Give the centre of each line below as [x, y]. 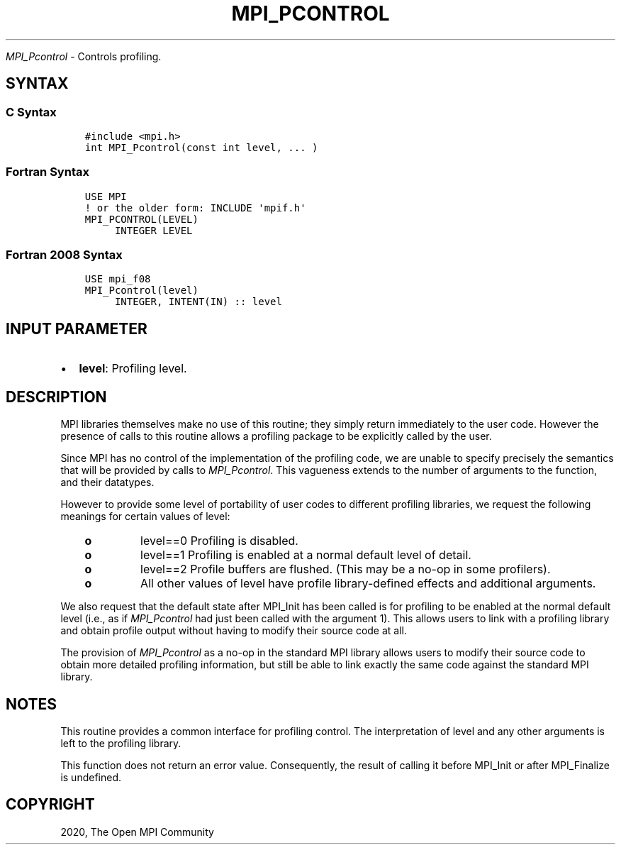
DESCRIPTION [56, 397]
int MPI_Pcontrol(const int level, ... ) [201, 147]
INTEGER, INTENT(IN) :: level [198, 302]
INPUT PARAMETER [77, 329]
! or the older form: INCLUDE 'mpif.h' [195, 208]
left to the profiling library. [121, 743]
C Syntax [31, 112]
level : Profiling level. [133, 369]
